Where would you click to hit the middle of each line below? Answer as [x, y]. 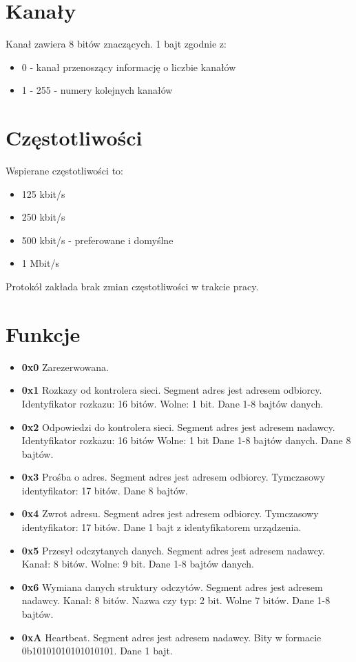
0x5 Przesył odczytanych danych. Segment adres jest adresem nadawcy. [173, 550]
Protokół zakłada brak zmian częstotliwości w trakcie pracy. [132, 286]
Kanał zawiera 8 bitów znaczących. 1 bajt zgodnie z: [116, 44]
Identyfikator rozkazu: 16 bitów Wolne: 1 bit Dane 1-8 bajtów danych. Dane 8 [186, 440]
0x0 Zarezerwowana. [65, 367]
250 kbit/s [43, 217]
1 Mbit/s [40, 263]
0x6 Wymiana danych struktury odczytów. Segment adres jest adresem [172, 586]
